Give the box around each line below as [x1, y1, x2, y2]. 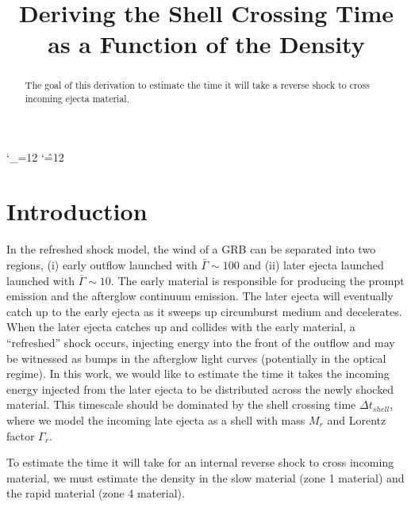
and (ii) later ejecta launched [243, 256, 384, 273]
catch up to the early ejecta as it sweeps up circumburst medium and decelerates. [6, 303, 402, 319]
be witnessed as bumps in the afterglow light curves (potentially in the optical [6, 349, 386, 366]
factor [6, 427, 35, 444]
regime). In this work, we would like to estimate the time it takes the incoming [6, 365, 390, 382]
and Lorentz [327, 411, 386, 428]
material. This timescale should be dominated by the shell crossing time [6, 396, 356, 413]
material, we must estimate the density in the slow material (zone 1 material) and [6, 469, 405, 486]
